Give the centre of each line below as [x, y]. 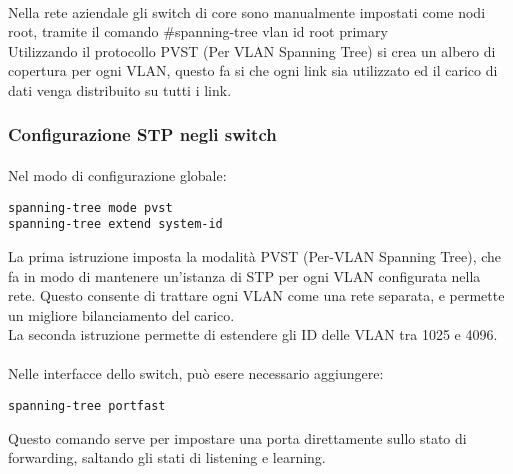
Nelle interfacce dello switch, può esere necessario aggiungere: [196, 373]
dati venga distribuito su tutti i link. [120, 89]
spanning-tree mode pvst [90, 207]
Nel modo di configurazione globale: [117, 175]
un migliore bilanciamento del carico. [121, 314]
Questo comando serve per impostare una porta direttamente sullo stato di [237, 437]
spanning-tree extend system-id [115, 224]
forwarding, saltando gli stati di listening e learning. [167, 457]
